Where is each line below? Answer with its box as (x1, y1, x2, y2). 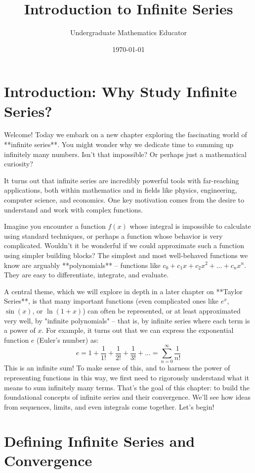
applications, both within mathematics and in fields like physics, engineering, (4, 185, 237, 195)
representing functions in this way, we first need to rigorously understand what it (4, 372, 250, 383)
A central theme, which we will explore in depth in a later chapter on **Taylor (4, 286, 243, 296)
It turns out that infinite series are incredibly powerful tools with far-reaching (4, 175, 239, 185)
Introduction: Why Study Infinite (4, 81, 237, 102)
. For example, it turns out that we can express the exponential (42, 325, 234, 335)
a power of (4, 325, 36, 335)
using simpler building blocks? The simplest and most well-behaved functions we (4, 250, 248, 260)
